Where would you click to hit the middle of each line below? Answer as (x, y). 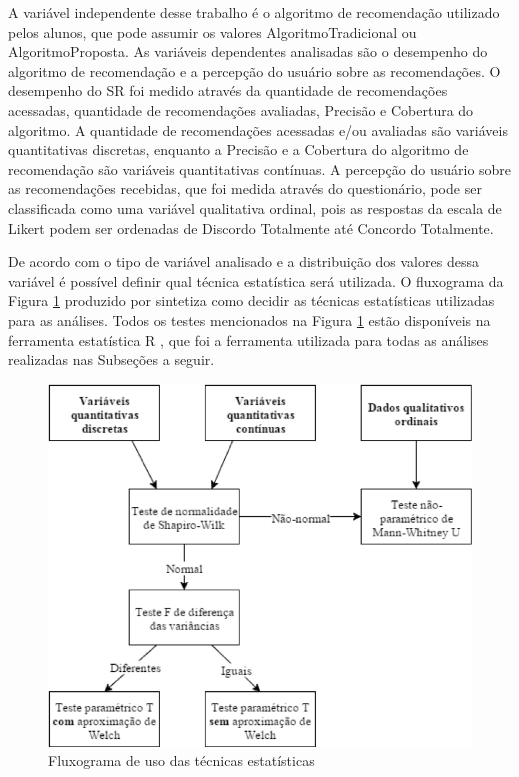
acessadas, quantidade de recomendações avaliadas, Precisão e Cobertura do (241, 109)
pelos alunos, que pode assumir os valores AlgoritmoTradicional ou (212, 31)
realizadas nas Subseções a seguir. (111, 359)
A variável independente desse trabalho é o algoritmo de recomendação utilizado (254, 12)
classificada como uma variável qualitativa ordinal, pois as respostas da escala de (255, 207)
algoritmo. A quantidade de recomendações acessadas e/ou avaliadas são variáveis (258, 129)
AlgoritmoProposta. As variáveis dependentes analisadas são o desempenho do (248, 51)
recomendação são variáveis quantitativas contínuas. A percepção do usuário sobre (260, 168)
